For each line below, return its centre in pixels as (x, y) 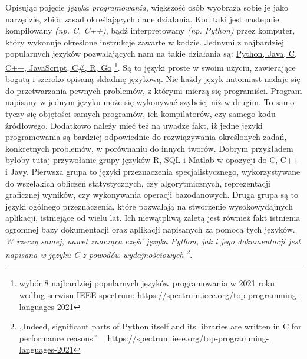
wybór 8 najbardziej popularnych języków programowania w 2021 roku (147, 283)
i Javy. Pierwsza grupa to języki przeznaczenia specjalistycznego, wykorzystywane (153, 171)
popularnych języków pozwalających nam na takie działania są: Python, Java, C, (151, 53)
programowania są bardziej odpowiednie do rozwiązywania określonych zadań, (146, 137)
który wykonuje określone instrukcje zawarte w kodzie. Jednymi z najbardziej (145, 42)
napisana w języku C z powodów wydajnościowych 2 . (99, 254)
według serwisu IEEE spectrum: (77, 294)
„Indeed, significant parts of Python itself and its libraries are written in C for (160, 326)
